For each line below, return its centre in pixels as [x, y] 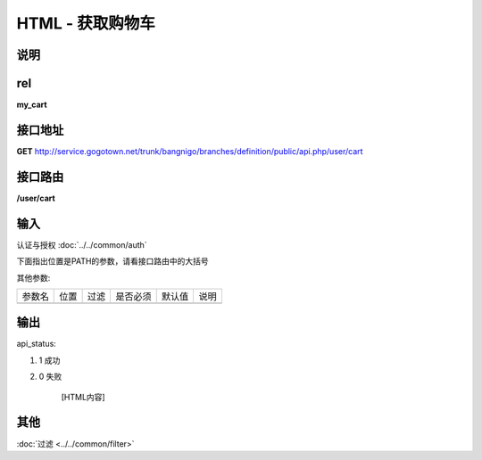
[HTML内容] [83, 397]
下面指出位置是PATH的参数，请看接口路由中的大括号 [112, 261]
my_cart [32, 105]
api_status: [37, 344]
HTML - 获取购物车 [86, 23]
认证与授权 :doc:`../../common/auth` [82, 244]
